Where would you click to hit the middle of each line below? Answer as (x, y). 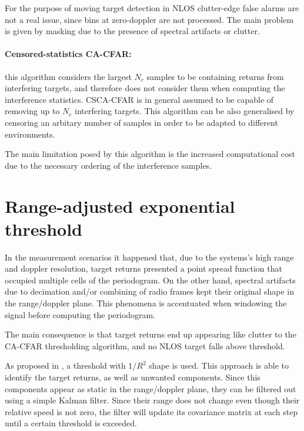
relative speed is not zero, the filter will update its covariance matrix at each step (151, 411)
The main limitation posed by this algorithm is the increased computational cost (150, 154)
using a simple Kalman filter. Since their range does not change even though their (152, 400)
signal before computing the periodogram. (80, 314)
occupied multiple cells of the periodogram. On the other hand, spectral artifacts (150, 280)
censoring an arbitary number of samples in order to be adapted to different (141, 122)
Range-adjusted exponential (120, 206)
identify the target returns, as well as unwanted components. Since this (133, 377)
